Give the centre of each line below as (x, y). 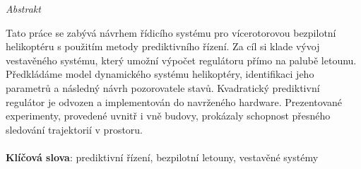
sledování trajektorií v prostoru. (75, 129)
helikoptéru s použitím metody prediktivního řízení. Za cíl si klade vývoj (163, 46)
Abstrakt (23, 8)
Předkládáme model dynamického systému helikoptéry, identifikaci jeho (160, 74)
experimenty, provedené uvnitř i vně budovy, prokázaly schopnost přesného (168, 116)
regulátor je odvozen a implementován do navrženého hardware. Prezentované (174, 101)
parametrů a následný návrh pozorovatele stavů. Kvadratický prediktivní (163, 87)
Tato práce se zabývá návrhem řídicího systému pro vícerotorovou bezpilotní (171, 32)
